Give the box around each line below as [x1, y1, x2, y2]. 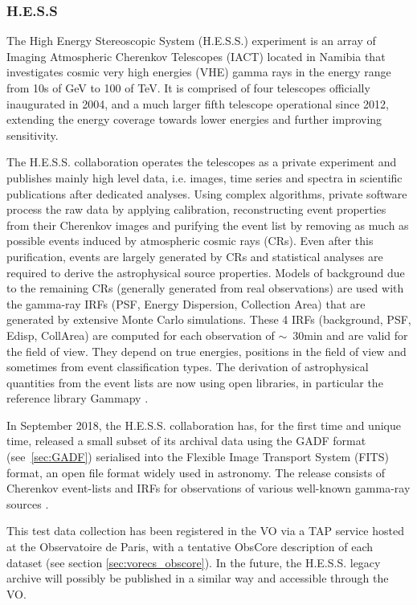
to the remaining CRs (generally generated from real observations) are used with [6, 280, 404, 296]
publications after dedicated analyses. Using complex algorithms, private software [6, 185, 407, 202]
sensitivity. [6, 126, 59, 143]
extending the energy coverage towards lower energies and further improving [6, 111, 382, 128]
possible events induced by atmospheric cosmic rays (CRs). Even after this [6, 232, 374, 249]
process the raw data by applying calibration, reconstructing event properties [6, 201, 386, 218]
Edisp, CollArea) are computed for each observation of [6, 326, 275, 343]
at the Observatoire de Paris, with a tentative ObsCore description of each [6, 538, 374, 555]
